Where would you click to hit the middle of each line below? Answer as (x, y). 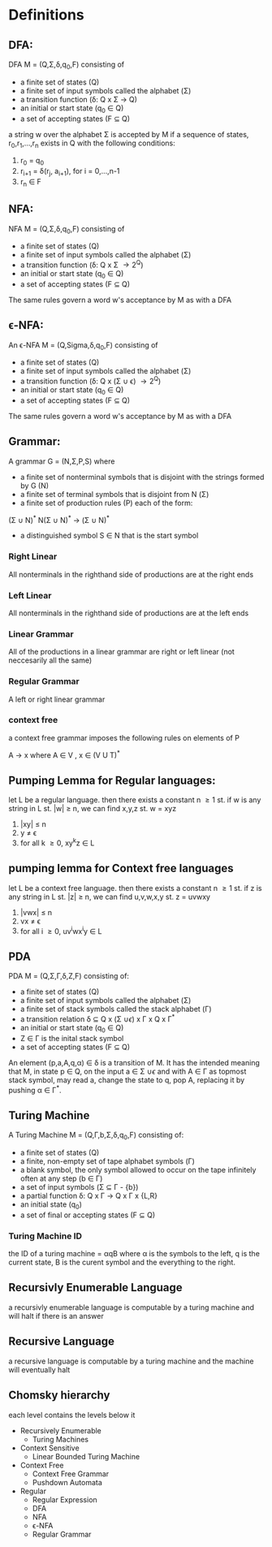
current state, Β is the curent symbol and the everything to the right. (122, 1262)
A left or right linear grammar (57, 699)
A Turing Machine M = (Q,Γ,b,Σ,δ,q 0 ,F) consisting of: (96, 1136)
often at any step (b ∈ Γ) (61, 1178)
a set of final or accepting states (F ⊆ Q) (88, 1215)
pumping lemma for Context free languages (121, 869)
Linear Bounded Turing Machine (86, 1456)
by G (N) (35, 486)
